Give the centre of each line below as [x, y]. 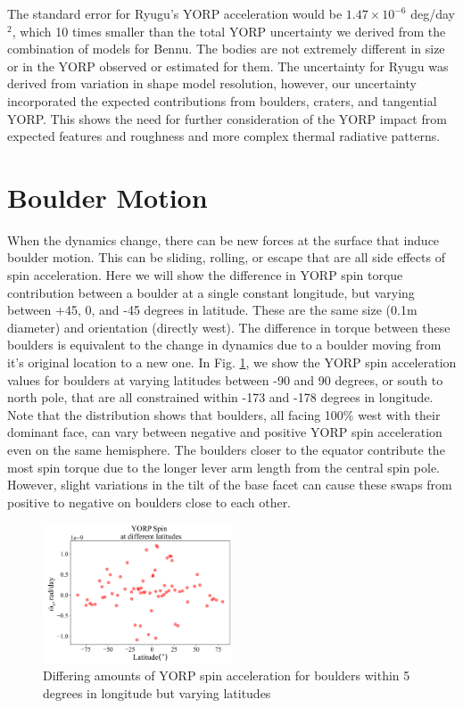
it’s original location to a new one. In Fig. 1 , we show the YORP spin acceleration [232, 362]
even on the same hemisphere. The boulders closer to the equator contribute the [226, 449]
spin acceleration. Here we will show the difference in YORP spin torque [205, 275]
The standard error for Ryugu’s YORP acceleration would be [175, 13]
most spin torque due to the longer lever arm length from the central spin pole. [224, 467]
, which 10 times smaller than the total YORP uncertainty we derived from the [229, 31]
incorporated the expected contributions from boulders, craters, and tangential [222, 100]
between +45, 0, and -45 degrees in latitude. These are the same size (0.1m [212, 310]
